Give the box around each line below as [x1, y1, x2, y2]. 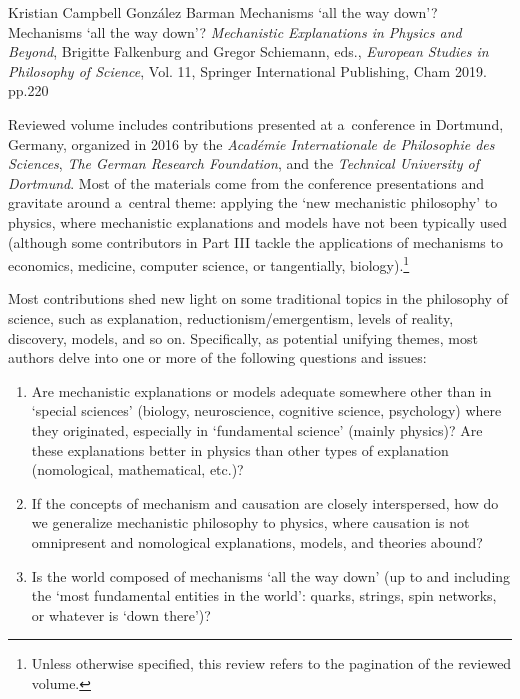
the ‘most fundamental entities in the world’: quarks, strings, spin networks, [31, 585, 497, 606]
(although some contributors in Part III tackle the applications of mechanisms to [8, 231, 503, 252]
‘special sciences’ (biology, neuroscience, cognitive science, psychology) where [31, 400, 502, 421]
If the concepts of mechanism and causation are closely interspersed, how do [31, 492, 499, 513]
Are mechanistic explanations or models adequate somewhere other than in [31, 380, 492, 401]
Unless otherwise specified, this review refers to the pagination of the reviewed [31, 653, 512, 674]
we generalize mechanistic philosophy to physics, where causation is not [31, 512, 470, 533]
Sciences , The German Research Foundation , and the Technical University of [8, 153, 480, 174]
